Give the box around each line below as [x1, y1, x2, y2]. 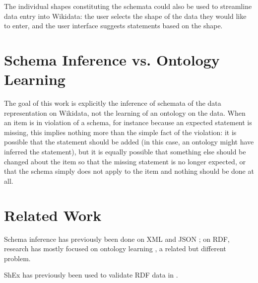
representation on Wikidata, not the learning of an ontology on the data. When [4, 107, 246, 118]
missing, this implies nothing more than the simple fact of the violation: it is [4, 127, 237, 137]
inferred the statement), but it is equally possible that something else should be [4, 146, 246, 157]
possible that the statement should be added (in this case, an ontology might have [4, 137, 254, 147]
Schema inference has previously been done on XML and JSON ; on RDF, [4, 233, 230, 244]
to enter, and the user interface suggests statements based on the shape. [4, 20, 223, 31]
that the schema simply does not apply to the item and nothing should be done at [4, 166, 254, 176]
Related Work [4, 205, 102, 225]
